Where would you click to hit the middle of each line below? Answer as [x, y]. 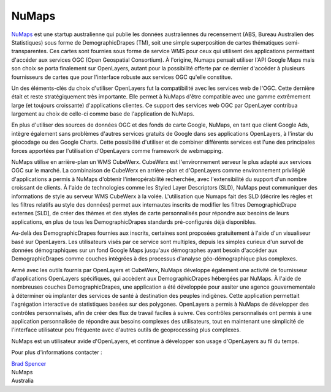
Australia [22, 381]
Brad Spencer [29, 363]
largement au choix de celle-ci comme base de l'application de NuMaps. [103, 114]
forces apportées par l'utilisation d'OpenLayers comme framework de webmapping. [117, 150]
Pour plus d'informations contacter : [57, 352]
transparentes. [30, 51]
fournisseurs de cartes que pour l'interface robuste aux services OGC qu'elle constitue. [122, 77]
